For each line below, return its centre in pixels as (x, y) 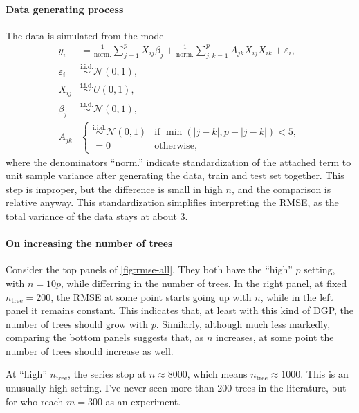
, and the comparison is (281, 189)
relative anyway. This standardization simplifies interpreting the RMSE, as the (172, 202)
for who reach (35, 401)
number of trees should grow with (77, 323)
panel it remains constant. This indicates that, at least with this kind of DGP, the (180, 310)
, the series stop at (107, 374)
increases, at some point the (275, 337)
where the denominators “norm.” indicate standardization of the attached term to (178, 162)
